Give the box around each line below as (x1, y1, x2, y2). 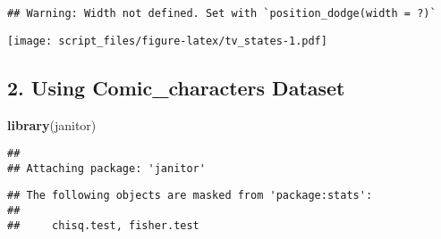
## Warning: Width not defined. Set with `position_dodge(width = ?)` (7, 7, 437, 20)
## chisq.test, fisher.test (7, 218, 199, 232)
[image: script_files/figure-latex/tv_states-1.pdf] (7, 34, 327, 47)
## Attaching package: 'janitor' (7, 161, 206, 175)
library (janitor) (7, 115, 97, 134)
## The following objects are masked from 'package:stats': (7, 189, 373, 202)
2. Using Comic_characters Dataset (7, 73, 345, 101)
